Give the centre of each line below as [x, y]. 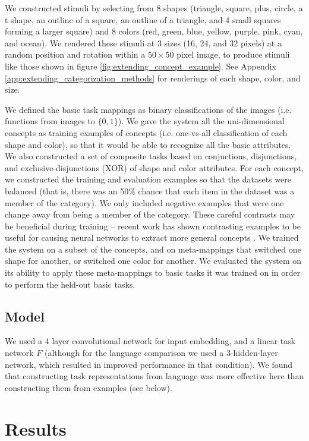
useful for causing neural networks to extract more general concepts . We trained [152, 237]
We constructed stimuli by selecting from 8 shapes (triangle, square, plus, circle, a [154, 8]
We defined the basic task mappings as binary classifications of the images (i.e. [148, 109]
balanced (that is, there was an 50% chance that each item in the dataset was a [150, 190]
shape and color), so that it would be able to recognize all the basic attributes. [148, 144]
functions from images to [50, 121]
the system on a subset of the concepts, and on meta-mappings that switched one [153, 249]
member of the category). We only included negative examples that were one [144, 202]
